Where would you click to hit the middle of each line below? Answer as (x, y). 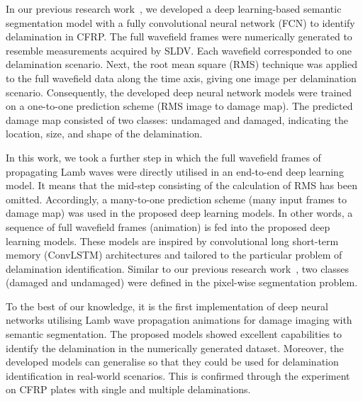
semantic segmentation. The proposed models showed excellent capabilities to (174, 334)
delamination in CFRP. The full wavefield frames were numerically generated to (179, 36)
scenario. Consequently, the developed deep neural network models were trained (179, 92)
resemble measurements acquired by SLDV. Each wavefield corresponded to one (179, 50)
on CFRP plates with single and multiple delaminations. (128, 389)
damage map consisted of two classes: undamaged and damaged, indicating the (177, 119)
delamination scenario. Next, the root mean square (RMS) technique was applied (181, 64)
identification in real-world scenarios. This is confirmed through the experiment (178, 375)
